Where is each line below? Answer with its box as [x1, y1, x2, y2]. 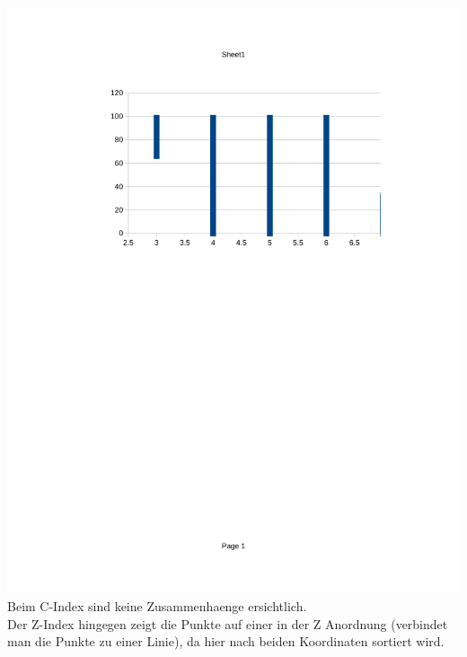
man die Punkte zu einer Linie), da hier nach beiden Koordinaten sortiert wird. [7, 632, 445, 651]
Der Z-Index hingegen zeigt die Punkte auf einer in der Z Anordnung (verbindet [7, 614, 448, 633]
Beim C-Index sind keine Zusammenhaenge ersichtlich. [7, 597, 307, 616]
